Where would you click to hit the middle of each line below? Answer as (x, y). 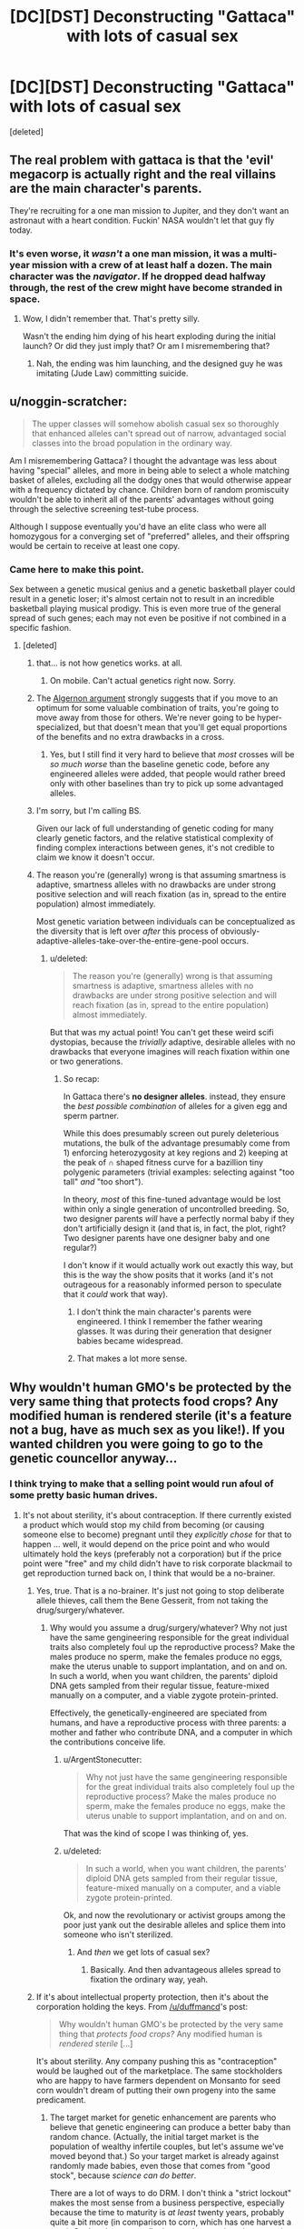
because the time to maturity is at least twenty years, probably (167, 2212)
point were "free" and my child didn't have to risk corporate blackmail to (157, 1563)
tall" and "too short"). (103, 1182)
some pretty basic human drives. (84, 1495)
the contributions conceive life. (108, 1742)
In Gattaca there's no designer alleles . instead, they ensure (174, 1096)
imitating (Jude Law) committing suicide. (112, 374)
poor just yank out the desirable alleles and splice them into (174, 1924)
